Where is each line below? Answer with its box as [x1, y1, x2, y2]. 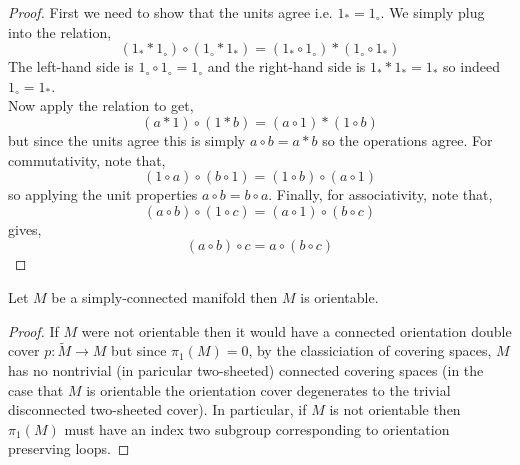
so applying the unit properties [8, 184, 198, 205]
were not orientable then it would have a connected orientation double [81, 320, 512, 341]
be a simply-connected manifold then [51, 286, 278, 307]
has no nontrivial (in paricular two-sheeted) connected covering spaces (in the [8, 359, 484, 380]
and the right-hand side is [207, 56, 366, 77]
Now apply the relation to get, [8, 95, 194, 116]
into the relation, [8, 21, 112, 42]
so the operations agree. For [322, 129, 493, 150]
